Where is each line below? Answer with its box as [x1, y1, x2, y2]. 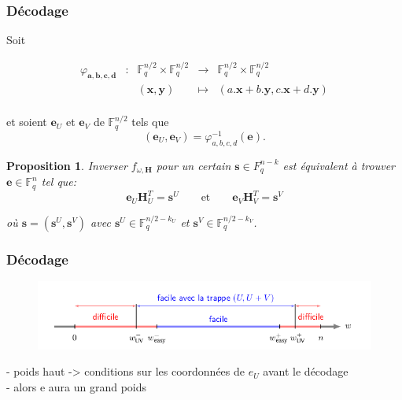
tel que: [41, 173, 77, 190]
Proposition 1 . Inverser [6, 157, 127, 173]
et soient [6, 113, 47, 130]
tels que [131, 113, 169, 130]
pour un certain [156, 157, 231, 173]
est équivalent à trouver [282, 157, 396, 173]
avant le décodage [263, 363, 349, 380]
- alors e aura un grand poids [6, 378, 147, 394]
